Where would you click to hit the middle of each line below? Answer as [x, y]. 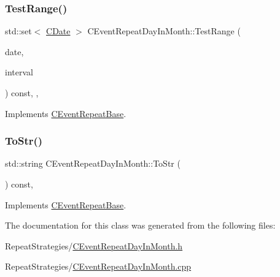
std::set [18, 31]
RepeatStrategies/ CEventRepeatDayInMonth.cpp [98, 266]
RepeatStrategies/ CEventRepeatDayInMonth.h [94, 245]
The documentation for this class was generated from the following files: [140, 225]
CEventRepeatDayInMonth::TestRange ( [164, 31]
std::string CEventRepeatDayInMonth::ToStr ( [93, 163]
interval [19, 72]
